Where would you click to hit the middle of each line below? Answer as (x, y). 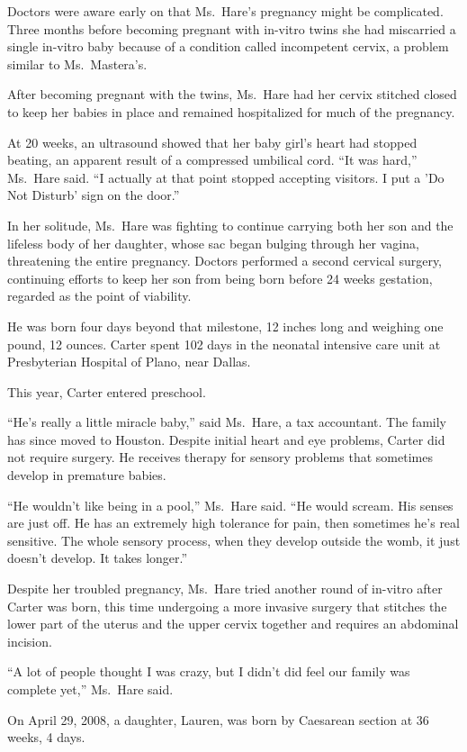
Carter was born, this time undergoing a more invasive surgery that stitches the (227, 606)
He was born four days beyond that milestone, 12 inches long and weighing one (225, 326)
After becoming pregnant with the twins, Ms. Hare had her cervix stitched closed (232, 94)
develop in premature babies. (87, 475)
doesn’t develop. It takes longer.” (98, 558)
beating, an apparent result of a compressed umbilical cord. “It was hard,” (212, 160)
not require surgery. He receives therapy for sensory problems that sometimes (220, 457)
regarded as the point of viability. (99, 296)
